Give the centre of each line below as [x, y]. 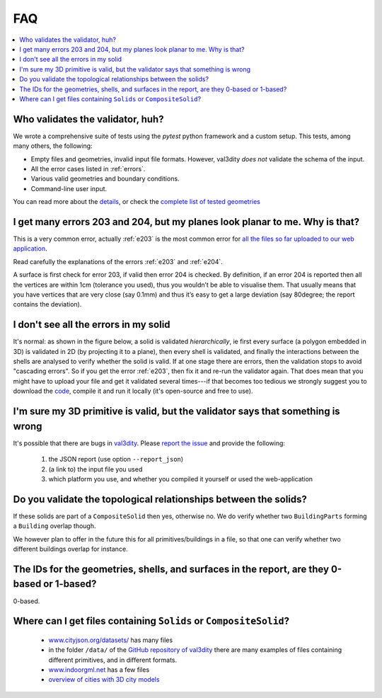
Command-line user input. [69, 188]
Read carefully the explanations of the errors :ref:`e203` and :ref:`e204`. [118, 261]
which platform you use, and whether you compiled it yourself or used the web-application [181, 479]
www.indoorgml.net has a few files [99, 670]
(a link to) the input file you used [95, 469]
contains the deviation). [47, 304]
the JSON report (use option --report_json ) [116, 459]
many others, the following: [53, 146]
